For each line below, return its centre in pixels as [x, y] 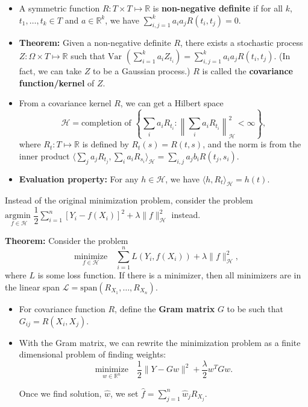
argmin [18, 216]
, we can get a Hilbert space [172, 103]
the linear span [33, 287]
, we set [124, 393]
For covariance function [62, 308]
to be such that [255, 308]
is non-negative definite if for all [218, 8]
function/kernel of [57, 82]
